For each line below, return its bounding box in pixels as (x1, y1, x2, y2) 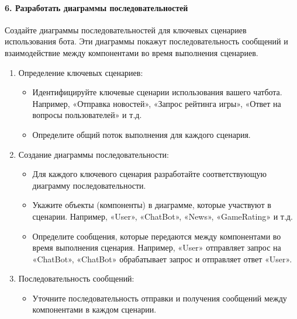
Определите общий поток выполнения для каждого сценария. (32, 128, 251, 140)
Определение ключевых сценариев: (18, 66, 143, 78)
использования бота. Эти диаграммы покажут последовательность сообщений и (5, 35, 288, 47)
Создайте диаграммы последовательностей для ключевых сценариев (5, 23, 247, 36)
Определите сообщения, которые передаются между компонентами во (32, 230, 281, 242)
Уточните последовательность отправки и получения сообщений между (32, 292, 287, 304)
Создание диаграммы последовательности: (18, 148, 169, 160)
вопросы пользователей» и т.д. (32, 109, 142, 121)
